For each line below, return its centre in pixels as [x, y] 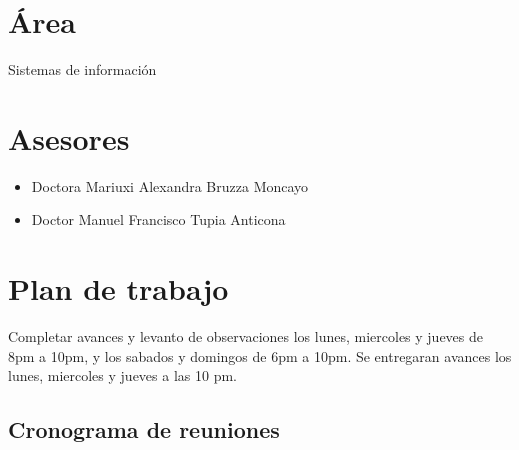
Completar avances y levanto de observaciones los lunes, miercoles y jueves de [246, 336]
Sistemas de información [82, 69]
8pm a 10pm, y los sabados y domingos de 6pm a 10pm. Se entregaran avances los [260, 355]
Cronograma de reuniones [144, 429]
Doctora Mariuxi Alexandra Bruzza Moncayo [170, 185]
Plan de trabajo [118, 288]
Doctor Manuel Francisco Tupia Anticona [158, 219]
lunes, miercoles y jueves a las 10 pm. [122, 375]
